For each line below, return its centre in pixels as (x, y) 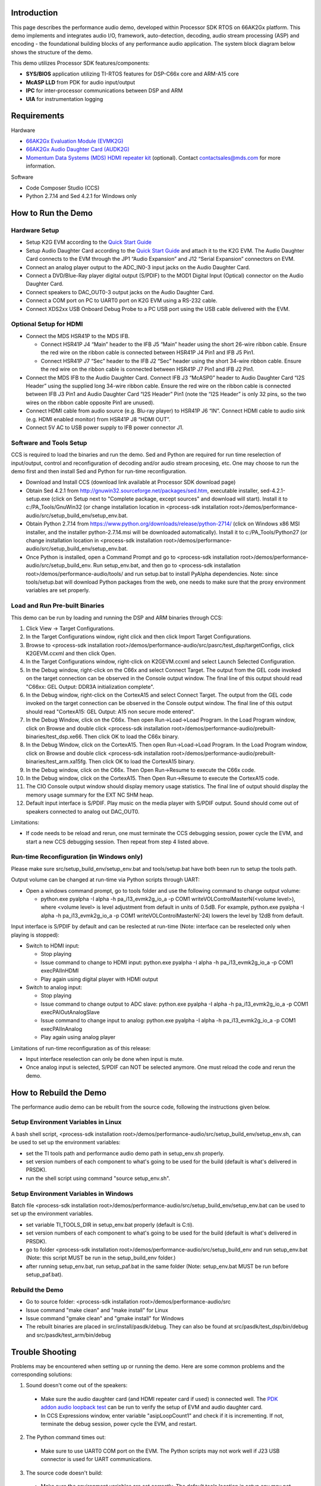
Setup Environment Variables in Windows (72, 1194)
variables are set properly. (58, 590)
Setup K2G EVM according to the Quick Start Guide (89, 242)
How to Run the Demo (52, 213)
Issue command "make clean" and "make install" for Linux (97, 1310)
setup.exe (38, 499)
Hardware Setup (35, 231)
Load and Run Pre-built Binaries (58, 606)
